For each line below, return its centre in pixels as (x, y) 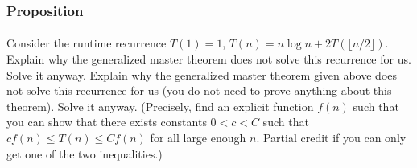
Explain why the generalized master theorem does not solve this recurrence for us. (209, 59)
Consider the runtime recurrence (87, 43)
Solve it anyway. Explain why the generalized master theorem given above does (202, 74)
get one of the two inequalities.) (85, 153)
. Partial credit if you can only (331, 137)
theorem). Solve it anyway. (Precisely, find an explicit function (160, 106)
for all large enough (198, 137)
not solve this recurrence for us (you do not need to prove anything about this (199, 90)
